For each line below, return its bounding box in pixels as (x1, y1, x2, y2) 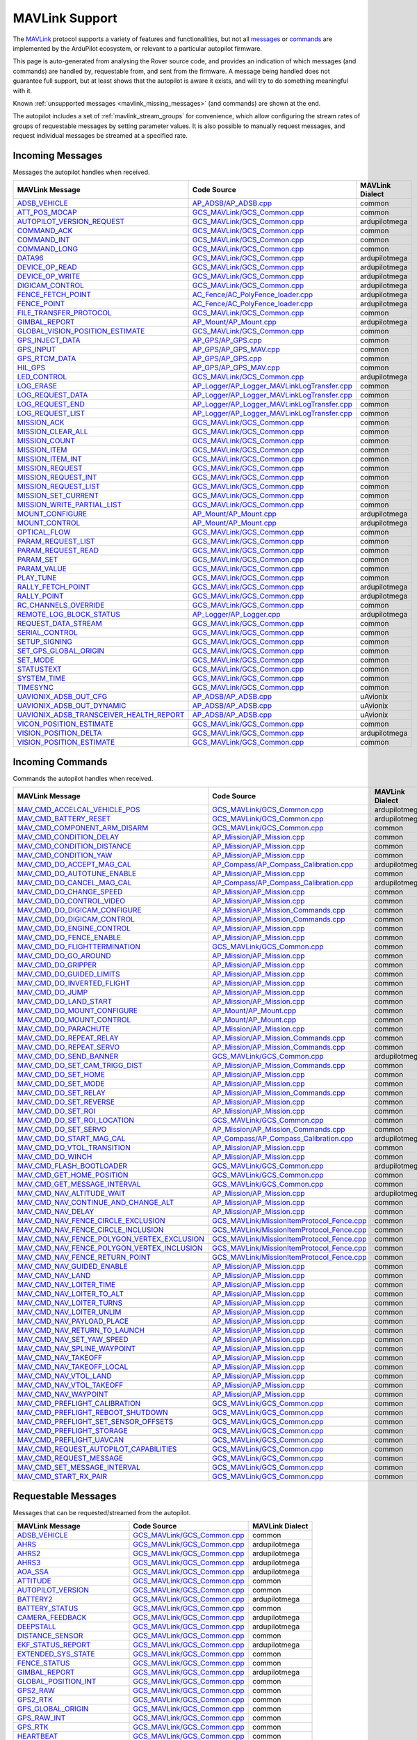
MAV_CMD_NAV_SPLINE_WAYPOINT (17, 1344, 136, 1354)
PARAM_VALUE (17, 564, 67, 574)
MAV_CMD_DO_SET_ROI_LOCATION (17, 1116, 135, 1125)
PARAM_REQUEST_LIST (17, 537, 95, 546)
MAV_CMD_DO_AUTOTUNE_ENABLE (17, 869, 137, 878)
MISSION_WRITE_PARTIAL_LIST (17, 500, 122, 509)
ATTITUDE (17, 1576, 51, 1586)
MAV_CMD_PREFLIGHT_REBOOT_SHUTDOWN (17, 1408, 168, 1418)
